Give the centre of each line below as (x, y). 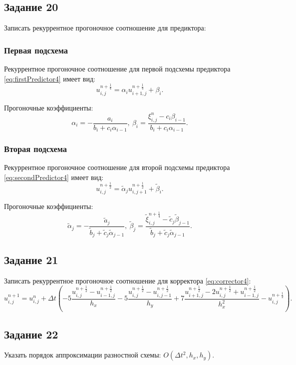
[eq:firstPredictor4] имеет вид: (50, 78)
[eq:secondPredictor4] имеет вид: (54, 177)
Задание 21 (31, 259)
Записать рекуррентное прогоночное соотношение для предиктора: (105, 28)
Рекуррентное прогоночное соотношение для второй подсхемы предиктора (117, 167)
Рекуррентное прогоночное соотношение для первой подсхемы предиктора (117, 69)
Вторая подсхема (36, 148)
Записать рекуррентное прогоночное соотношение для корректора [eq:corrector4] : (128, 280)
